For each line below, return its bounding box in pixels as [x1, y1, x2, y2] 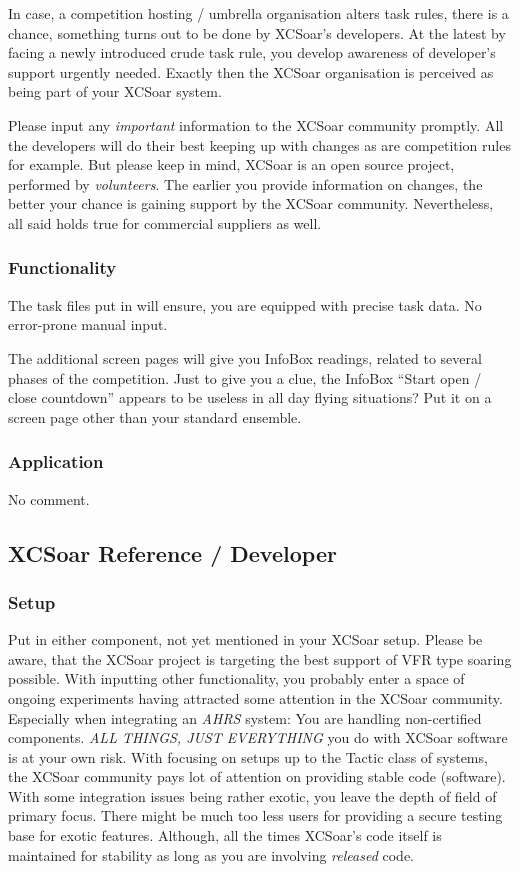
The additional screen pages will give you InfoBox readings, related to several [8, 347, 482, 368]
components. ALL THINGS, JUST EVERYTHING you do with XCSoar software [8, 727, 508, 748]
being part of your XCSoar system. [8, 81, 222, 102]
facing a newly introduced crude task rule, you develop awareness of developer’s [8, 42, 496, 63]
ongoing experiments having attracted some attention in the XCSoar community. [8, 687, 503, 708]
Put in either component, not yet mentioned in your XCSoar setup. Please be [8, 629, 483, 650]
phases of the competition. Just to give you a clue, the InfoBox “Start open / [8, 367, 482, 388]
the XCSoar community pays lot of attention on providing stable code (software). [8, 766, 506, 787]
